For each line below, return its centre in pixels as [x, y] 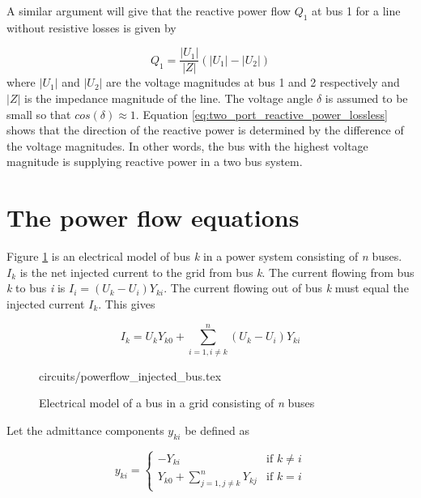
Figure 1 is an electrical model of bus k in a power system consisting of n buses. [204, 256]
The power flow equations [153, 217]
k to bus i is [36, 288]
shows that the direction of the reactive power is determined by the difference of [205, 130]
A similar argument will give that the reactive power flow [149, 11]
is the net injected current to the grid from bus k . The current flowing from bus [217, 272]
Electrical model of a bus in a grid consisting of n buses [177, 403]
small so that [39, 114]
